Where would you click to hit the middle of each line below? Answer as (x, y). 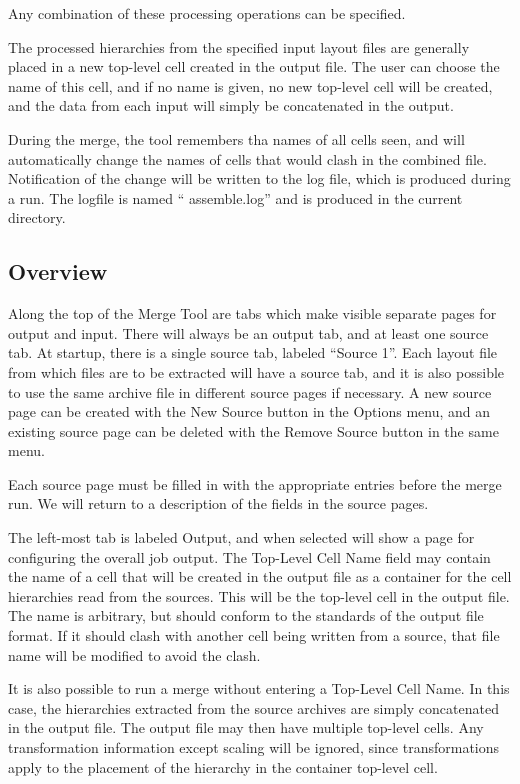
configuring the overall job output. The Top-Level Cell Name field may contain (249, 556)
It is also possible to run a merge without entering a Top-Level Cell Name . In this (259, 688)
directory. (37, 217)
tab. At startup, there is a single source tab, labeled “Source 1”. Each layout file (253, 352)
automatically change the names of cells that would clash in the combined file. (247, 158)
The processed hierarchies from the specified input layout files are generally (239, 46)
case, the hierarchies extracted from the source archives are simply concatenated (253, 707)
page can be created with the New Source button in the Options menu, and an (249, 411)
